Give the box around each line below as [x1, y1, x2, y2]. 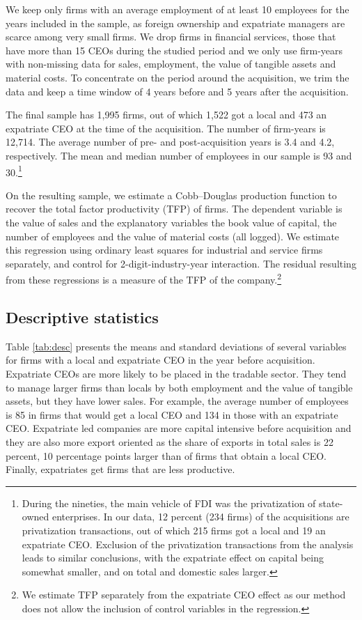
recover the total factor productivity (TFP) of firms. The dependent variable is [6, 201, 343, 216]
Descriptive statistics [6, 306, 159, 327]
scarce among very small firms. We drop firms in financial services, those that [6, 29, 336, 44]
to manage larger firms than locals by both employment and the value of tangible [6, 380, 353, 394]
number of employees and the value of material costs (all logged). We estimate [6, 228, 340, 243]
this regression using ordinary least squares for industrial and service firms [6, 242, 323, 257]
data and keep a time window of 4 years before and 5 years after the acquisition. [6, 84, 349, 98]
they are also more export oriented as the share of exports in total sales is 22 [6, 434, 333, 449]
